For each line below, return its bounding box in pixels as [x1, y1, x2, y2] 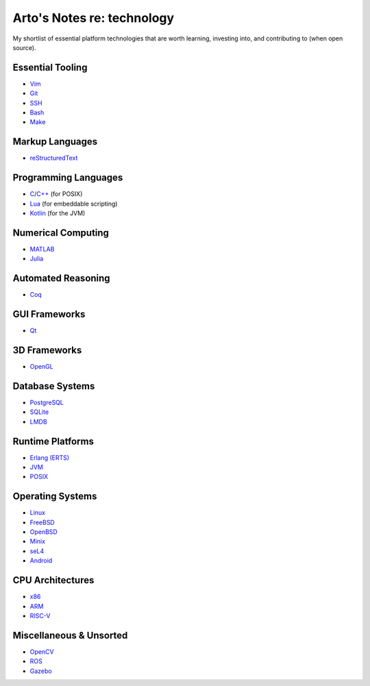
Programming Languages [12, 172, 123, 184]
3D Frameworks [12, 344, 82, 356]
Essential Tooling [12, 62, 88, 73]
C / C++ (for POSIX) [29, 190, 83, 198]
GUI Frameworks [12, 308, 86, 320]
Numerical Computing [12, 227, 110, 238]
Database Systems [12, 380, 95, 392]
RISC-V [29, 611, 51, 620]
